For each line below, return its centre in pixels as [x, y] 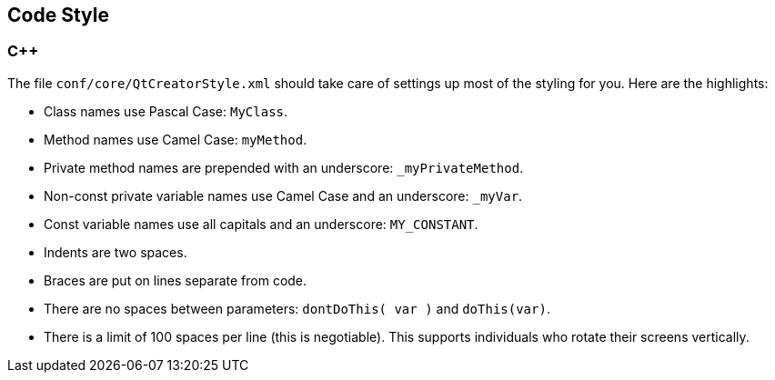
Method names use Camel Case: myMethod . [176, 139]
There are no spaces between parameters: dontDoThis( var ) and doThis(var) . [297, 308]
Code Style [58, 15]
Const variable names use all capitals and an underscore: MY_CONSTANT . [261, 224]
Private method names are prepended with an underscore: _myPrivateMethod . [284, 167]
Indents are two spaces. [116, 252]
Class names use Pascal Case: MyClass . [166, 111]
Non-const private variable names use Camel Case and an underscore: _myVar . [283, 195]
